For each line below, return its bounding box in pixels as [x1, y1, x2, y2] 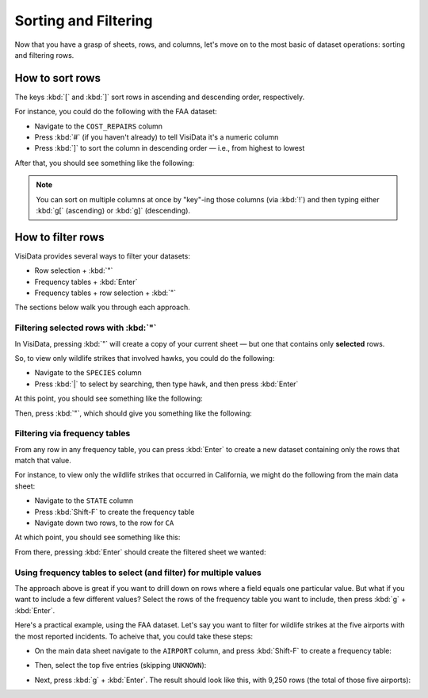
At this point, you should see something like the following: [14, 393, 204, 404]
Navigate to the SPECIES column [34, 368, 142, 378]
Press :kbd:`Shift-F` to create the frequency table [34, 507, 195, 516]
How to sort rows [14, 71, 101, 85]
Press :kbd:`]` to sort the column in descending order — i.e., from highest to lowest [34, 144, 305, 153]
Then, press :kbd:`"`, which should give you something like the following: [14, 408, 253, 418]
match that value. [14, 456, 71, 466]
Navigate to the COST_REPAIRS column [34, 121, 162, 131]
